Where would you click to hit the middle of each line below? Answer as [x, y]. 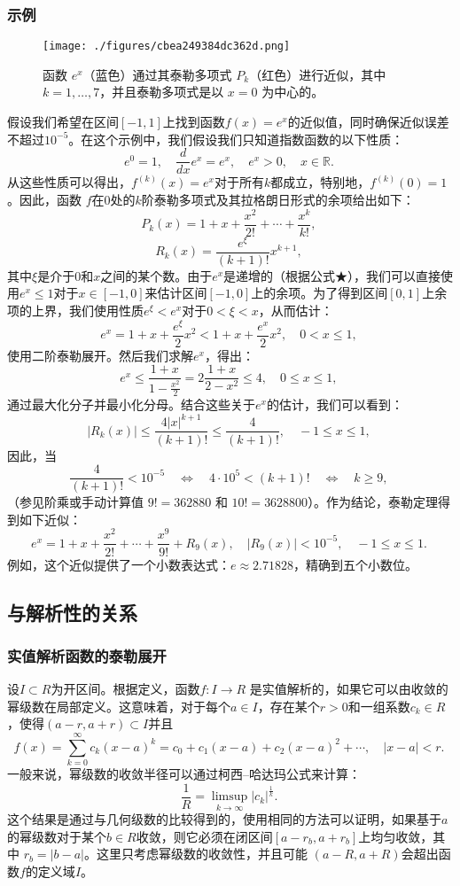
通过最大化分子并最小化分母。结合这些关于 [131, 404]
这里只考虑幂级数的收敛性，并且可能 [202, 854]
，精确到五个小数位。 [356, 564]
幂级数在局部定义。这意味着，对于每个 [119, 706]
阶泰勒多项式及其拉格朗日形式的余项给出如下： [278, 199]
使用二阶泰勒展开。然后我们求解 [100, 355]
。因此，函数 [44, 199]
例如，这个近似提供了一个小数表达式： [119, 564]
